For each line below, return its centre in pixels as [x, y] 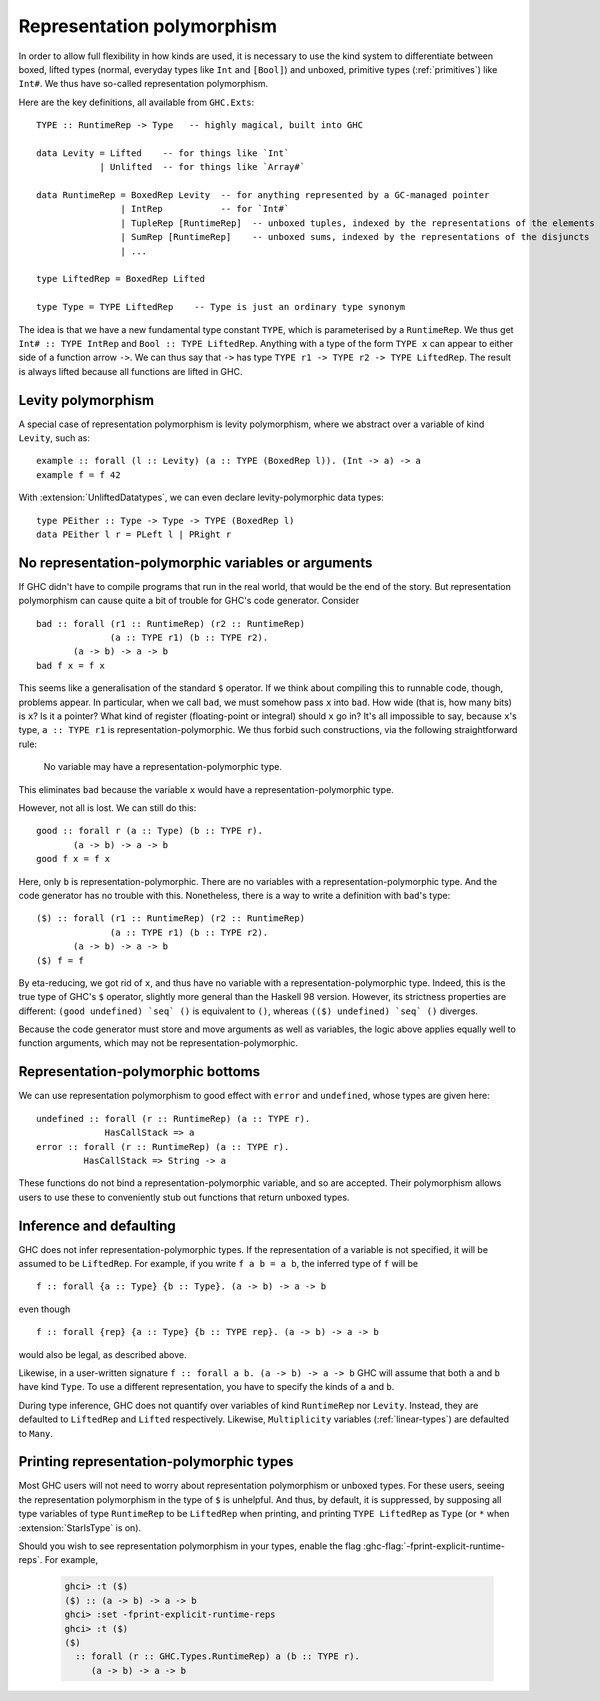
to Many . [36, 1433]
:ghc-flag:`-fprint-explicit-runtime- [434, 1546]
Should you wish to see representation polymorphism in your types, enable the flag [190, 1546]
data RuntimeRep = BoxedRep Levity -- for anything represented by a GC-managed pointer [263, 195]
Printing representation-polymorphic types [156, 1461]
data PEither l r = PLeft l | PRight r [134, 534]
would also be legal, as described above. [102, 1354]
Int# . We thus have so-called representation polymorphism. [143, 84]
